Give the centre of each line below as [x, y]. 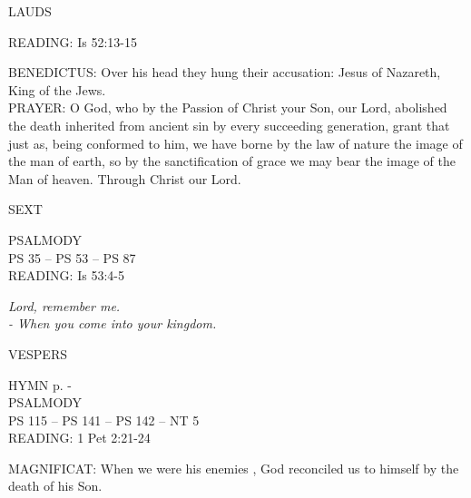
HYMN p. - [40, 384]
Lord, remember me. [64, 305]
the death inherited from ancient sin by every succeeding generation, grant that [229, 125]
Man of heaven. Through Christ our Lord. [125, 178]
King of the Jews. [57, 89]
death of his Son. [55, 486]
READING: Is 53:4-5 [66, 275]
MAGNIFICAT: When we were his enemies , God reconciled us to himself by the [234, 468]
